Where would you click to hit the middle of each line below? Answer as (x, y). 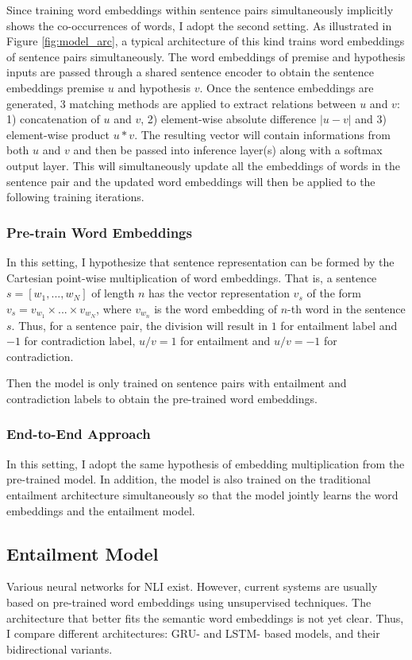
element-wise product (58, 134)
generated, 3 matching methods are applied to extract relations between (181, 103)
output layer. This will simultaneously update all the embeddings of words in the (203, 165)
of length (113, 293)
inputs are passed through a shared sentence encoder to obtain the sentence (190, 72)
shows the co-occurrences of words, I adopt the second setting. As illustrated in (199, 25)
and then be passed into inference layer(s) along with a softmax (228, 150)
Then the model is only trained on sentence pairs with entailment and (177, 383)
